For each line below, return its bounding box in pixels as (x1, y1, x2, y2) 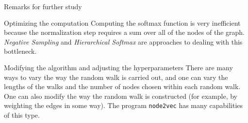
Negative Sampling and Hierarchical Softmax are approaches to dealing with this (4, 36, 243, 46)
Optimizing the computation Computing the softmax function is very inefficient (4, 17, 241, 28)
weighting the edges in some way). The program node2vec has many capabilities (4, 100, 243, 110)
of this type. (4, 110, 40, 120)
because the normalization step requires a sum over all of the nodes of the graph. (4, 27, 245, 37)
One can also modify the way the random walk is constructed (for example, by (4, 91, 237, 101)
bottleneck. (4, 46, 37, 56)
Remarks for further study (4, 1, 82, 11)
